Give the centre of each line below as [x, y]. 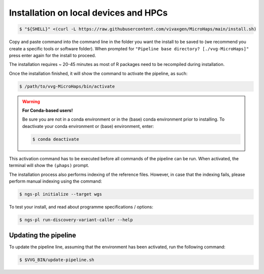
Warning [31, 101]
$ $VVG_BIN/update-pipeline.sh [57, 260]
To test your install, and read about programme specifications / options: [81, 207]
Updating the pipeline [43, 235]
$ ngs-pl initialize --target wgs [61, 194]
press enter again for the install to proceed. [53, 55]
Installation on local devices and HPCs [88, 13]
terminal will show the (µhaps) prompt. [49, 166]
